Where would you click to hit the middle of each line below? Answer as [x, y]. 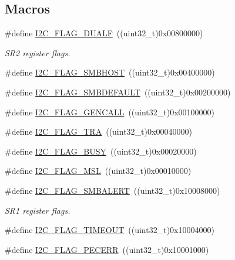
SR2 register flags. [38, 52]
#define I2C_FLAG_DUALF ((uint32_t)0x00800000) [104, 33]
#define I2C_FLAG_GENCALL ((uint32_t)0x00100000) [110, 112]
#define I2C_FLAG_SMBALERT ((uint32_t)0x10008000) [113, 190]
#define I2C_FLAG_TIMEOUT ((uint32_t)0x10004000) [110, 230]
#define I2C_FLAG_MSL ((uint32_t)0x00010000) [98, 171]
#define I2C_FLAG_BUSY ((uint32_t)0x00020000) [101, 151]
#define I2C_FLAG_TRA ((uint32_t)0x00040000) [98, 131]
